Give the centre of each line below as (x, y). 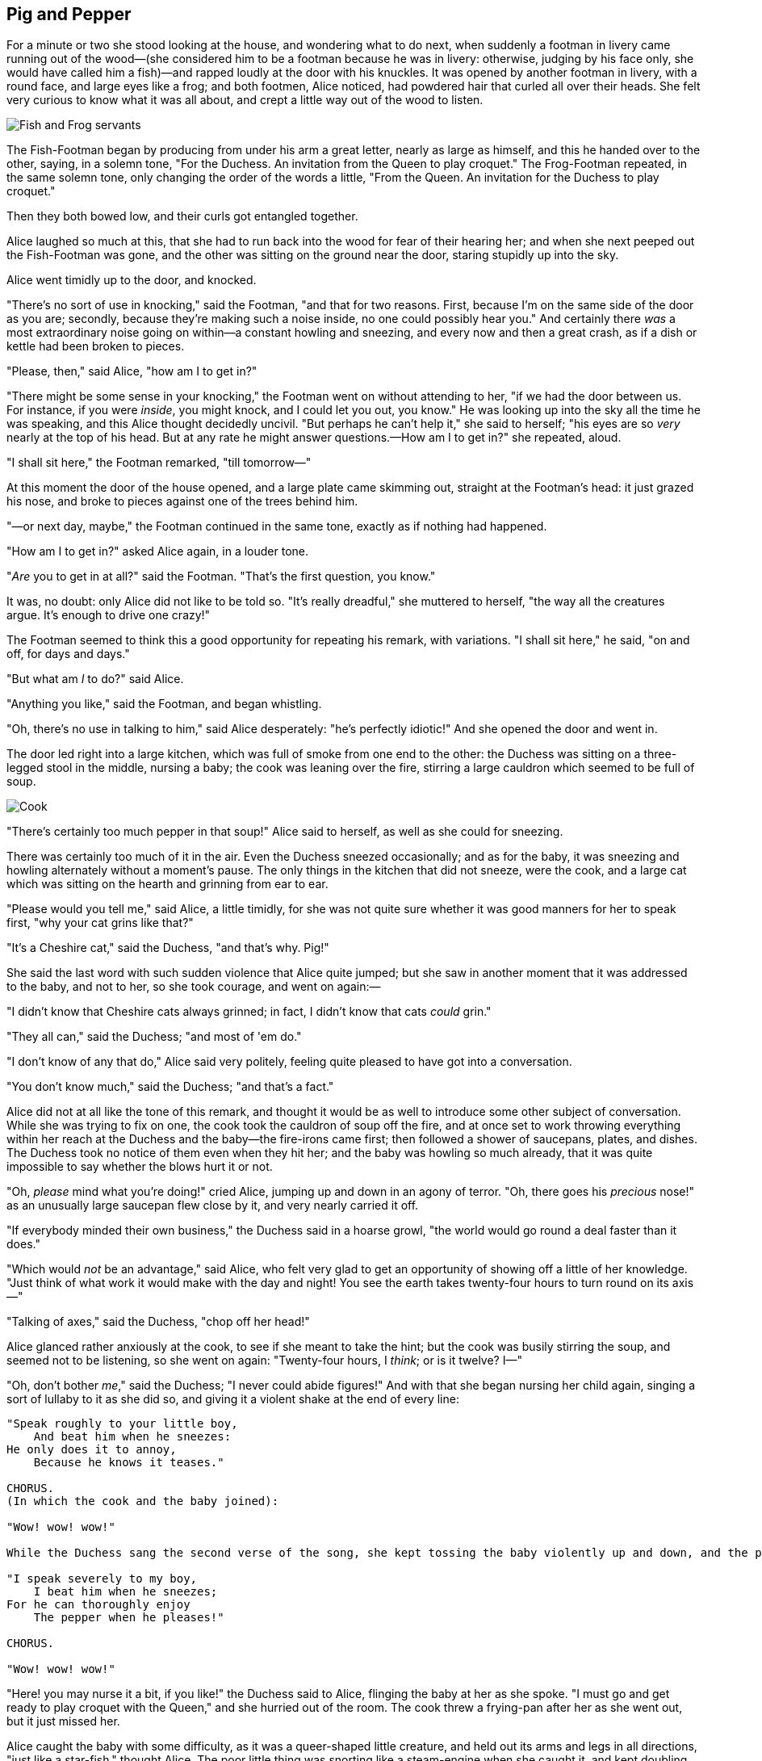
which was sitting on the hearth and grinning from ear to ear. (167, 884)
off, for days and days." (68, 654)
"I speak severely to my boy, (102, 1579)
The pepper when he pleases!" (129, 1618)
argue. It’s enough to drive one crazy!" (109, 615)
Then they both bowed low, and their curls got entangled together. (182, 216)
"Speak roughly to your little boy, (122, 1424)
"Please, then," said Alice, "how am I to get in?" (132, 371)
